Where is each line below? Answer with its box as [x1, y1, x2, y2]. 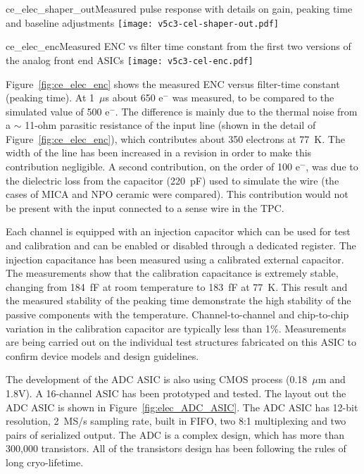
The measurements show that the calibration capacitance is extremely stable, [6, 266, 339, 280]
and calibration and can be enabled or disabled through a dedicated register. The [6, 238, 356, 253]
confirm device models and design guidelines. [6, 348, 199, 363]
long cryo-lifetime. [6, 454, 84, 469]
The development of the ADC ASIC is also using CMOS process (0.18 [6, 372, 308, 387]
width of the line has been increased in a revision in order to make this [6, 145, 312, 160]
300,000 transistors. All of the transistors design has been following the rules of [6, 441, 346, 456]
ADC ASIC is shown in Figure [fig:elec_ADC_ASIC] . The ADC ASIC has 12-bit [6, 399, 358, 414]
